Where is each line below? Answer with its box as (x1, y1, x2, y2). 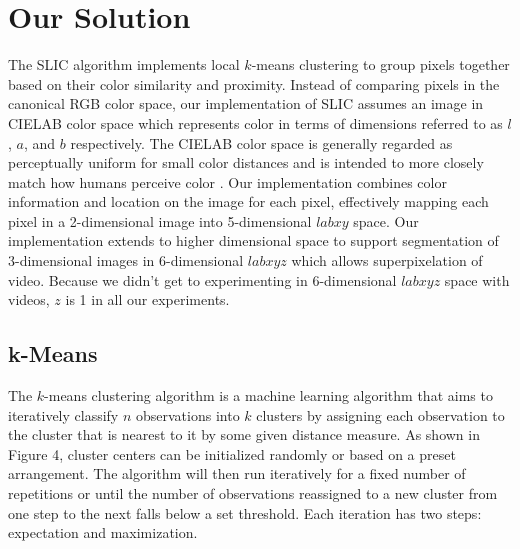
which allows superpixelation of (291, 250, 483, 271)
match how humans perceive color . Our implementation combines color (8, 171, 447, 192)
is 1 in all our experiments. (65, 289, 230, 310)
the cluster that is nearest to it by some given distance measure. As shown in (8, 424, 480, 445)
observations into (135, 404, 240, 425)
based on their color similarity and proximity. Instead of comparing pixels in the (8, 73, 500, 94)
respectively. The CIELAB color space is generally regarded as (70, 132, 453, 153)
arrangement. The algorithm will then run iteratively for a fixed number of (8, 463, 466, 484)
